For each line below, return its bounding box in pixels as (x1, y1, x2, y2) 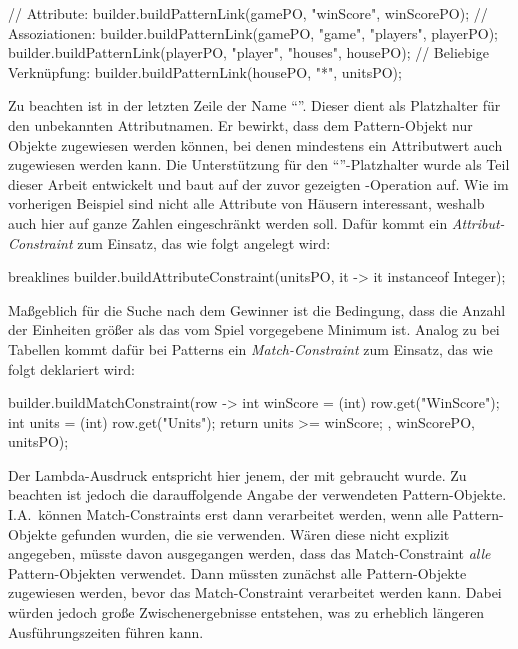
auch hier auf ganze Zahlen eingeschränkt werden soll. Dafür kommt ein (8, 212, 448, 233)
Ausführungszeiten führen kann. (8, 621, 204, 642)
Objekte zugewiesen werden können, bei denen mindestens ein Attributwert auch (8, 134, 503, 155)
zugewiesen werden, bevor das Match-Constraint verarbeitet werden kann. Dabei (8, 582, 502, 603)
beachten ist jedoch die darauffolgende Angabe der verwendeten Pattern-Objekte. (8, 484, 507, 505)
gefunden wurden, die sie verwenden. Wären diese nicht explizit (61, 523, 450, 544)
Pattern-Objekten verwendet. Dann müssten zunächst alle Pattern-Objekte (8, 562, 467, 583)
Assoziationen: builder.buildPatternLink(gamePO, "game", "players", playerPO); (8, 22, 499, 43)
